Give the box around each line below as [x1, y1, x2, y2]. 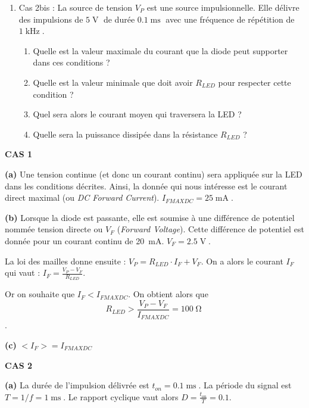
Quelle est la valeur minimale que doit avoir [33, 76, 193, 88]
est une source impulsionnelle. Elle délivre [146, 1, 299, 13]
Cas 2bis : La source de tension [18, 1, 133, 13]
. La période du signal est [198, 379, 292, 391]
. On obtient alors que [128, 288, 208, 300]
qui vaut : [5, 266, 40, 279]
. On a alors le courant [201, 254, 283, 267]
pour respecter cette [218, 76, 291, 88]
